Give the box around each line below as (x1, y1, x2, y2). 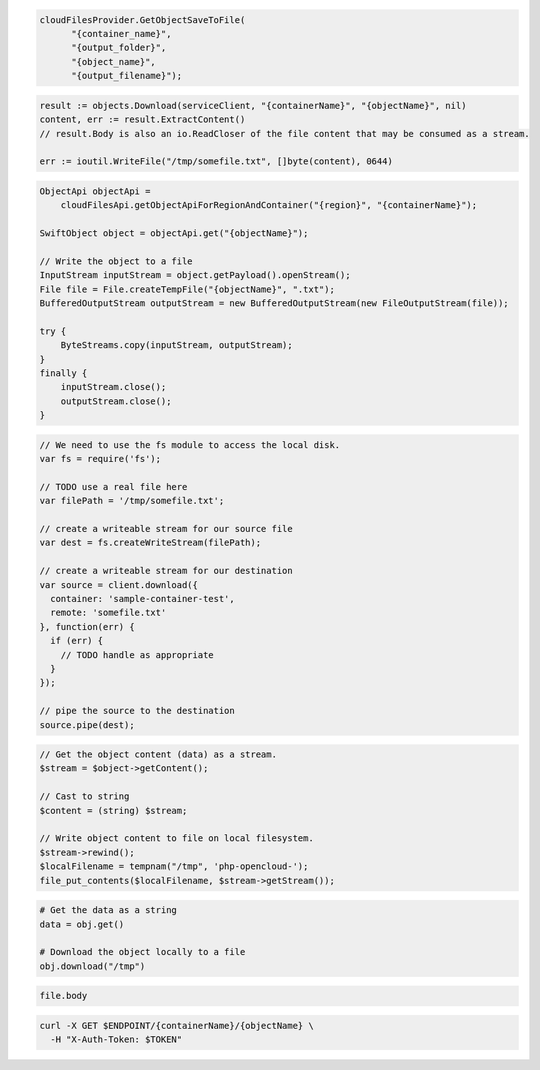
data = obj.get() (39, 918, 125, 930)
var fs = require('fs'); (39, 453, 162, 465)
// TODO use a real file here (39, 481, 188, 492)
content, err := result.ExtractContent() (39, 114, 246, 125)
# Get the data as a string (39, 905, 177, 916)
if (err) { (50, 635, 104, 647)
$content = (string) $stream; (39, 805, 188, 816)
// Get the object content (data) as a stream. (39, 749, 277, 760)
